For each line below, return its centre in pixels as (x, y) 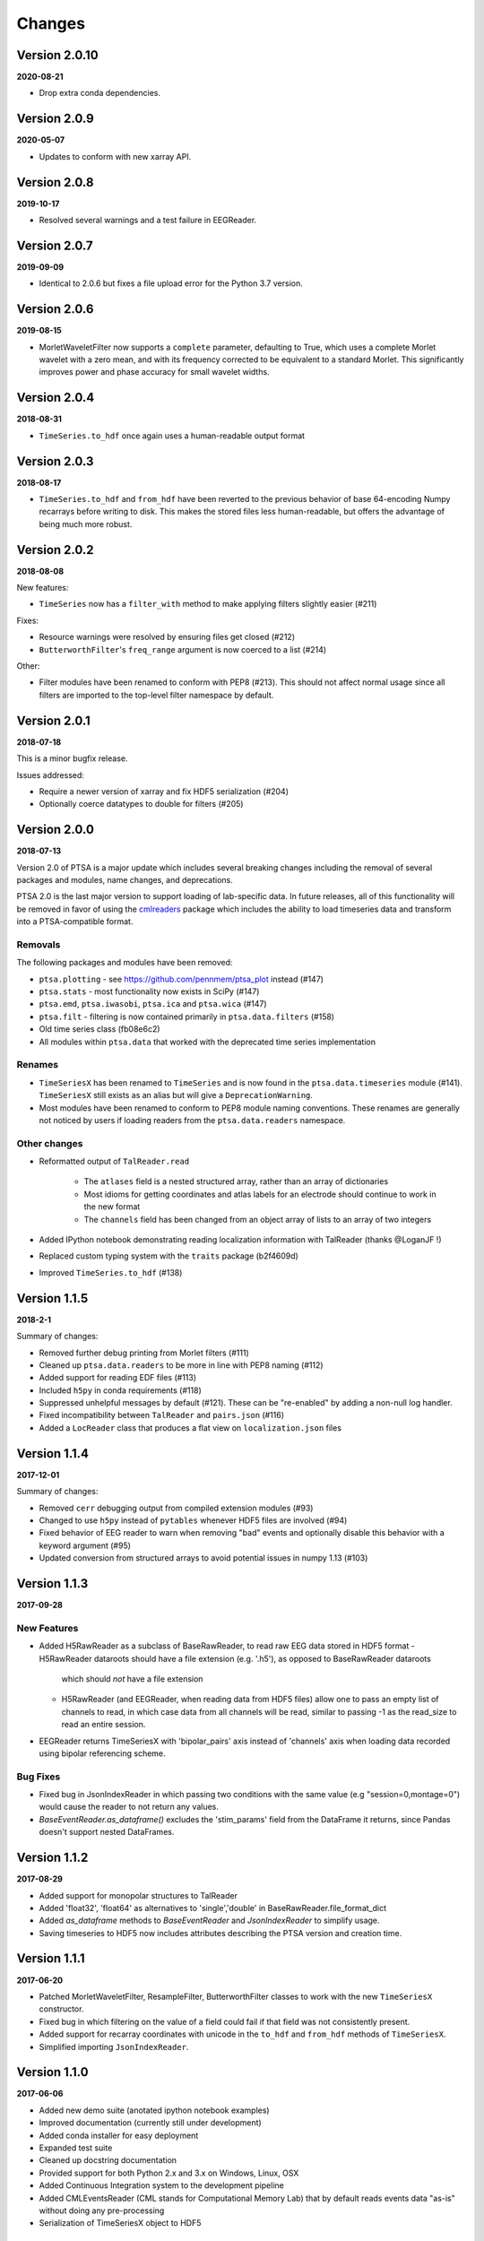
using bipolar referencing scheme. (102, 1753)
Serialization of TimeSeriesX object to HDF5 (120, 2223)
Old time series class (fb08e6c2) (99, 1029)
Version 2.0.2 (55, 550)
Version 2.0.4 (56, 398)
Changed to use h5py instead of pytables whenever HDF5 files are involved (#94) (193, 1520)
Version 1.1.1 (51, 1959)
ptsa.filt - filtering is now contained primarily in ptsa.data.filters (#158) (187, 1017)
